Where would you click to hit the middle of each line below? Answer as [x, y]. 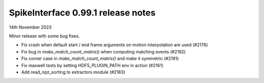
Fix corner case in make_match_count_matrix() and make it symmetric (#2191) [100, 59]
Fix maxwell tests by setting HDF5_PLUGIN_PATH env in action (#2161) [92, 65]
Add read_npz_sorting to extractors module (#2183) [73, 72]
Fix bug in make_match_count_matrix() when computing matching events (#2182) [103, 51]
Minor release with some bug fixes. [44, 36]
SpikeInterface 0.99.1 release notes [82, 13]
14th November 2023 [30, 27]
